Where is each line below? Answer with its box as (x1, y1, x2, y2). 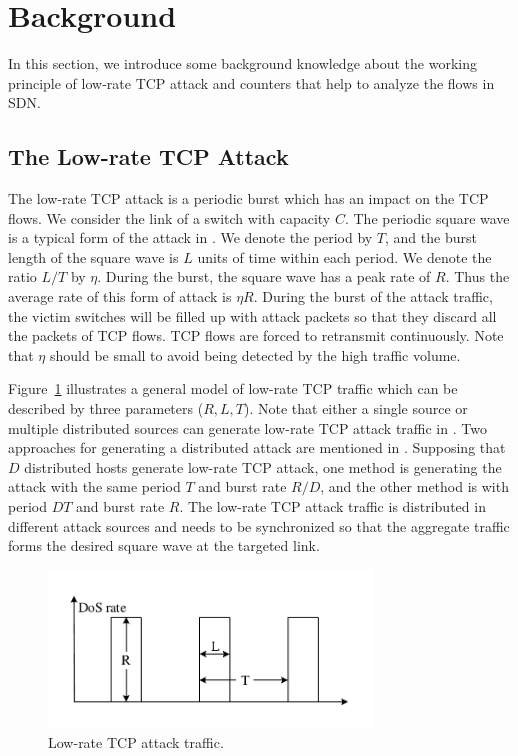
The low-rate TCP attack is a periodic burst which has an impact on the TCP (8, 188, 489, 209)
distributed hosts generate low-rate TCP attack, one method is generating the (24, 456, 502, 477)
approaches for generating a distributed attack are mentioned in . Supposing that (8, 437, 506, 458)
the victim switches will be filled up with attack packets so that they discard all (8, 305, 497, 326)
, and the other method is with (320, 476, 509, 497)
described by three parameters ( (8, 398, 204, 419)
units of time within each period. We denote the (197, 246, 492, 267)
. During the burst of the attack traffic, (253, 286, 493, 307)
